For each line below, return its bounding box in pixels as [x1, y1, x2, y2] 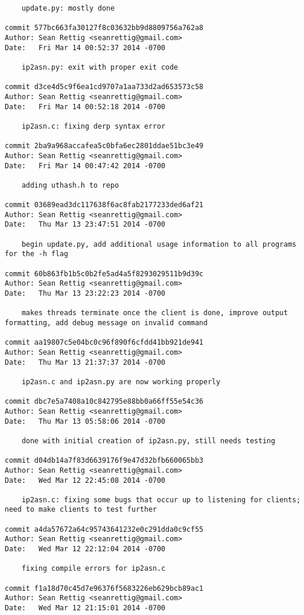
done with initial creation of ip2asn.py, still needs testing [21, 436, 276, 445]
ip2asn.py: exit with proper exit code [21, 63, 178, 71]
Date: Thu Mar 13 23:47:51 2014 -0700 [5, 220, 166, 229]
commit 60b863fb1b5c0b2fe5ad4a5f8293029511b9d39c [5, 269, 204, 278]
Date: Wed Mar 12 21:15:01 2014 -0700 [5, 604, 166, 613]
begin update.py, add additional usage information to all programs [21, 240, 296, 248]
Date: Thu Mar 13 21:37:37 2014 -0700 [5, 358, 166, 367]
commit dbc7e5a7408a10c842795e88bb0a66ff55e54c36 [5, 397, 204, 406]
